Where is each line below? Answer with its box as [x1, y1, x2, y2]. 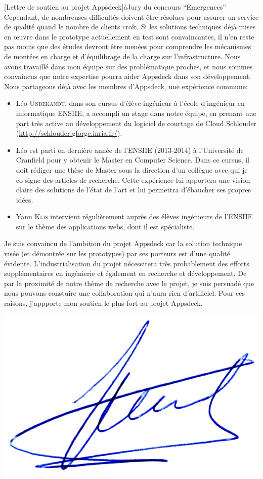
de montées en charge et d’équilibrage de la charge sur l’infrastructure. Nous [4, 51, 241, 61]
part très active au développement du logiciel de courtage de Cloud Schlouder [16, 117, 256, 128]
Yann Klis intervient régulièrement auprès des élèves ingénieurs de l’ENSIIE [16, 211, 253, 222]
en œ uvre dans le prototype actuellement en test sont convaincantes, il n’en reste [4, 31, 254, 42]
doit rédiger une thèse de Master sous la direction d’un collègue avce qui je [16, 164, 248, 175]
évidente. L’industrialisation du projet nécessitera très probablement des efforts [4, 258, 249, 268]
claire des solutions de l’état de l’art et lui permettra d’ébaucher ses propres [16, 184, 251, 195]
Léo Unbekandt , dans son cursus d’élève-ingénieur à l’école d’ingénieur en [16, 98, 245, 108]
